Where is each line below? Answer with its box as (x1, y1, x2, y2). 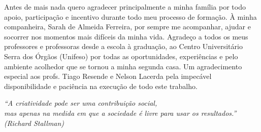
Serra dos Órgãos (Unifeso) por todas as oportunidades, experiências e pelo (4, 51, 238, 61)
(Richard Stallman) (4, 117, 64, 128)
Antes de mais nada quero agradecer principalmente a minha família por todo (4, 2, 246, 12)
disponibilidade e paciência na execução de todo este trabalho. (4, 80, 198, 91)
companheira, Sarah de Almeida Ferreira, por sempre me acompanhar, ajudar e (4, 21, 251, 32)
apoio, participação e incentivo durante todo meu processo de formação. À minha (4, 11, 257, 22)
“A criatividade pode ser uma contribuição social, (4, 98, 157, 108)
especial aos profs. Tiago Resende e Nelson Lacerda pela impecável (4, 71, 212, 81)
